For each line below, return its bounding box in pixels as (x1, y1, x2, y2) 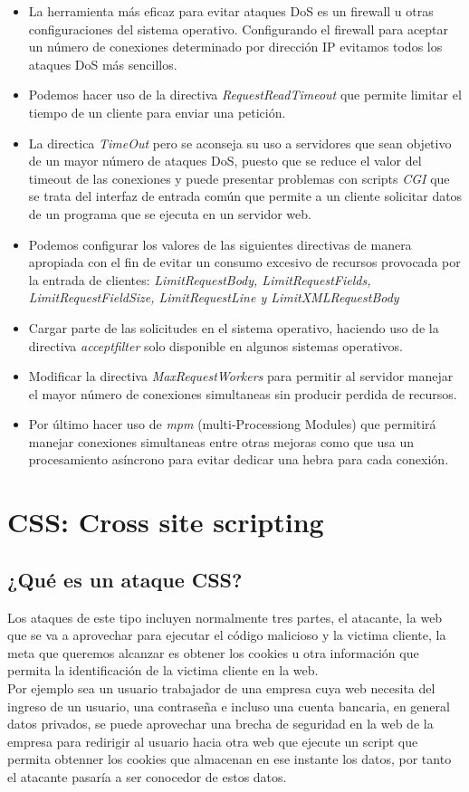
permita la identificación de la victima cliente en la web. (7, 661, 319, 680)
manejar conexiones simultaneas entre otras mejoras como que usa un (28, 432, 415, 451)
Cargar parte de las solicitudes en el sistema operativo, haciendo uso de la (28, 318, 439, 337)
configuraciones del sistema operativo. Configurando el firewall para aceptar (28, 19, 449, 38)
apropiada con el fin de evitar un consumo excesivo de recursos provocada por (28, 253, 461, 272)
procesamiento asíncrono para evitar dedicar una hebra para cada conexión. (28, 450, 449, 469)
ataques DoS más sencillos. (28, 54, 177, 73)
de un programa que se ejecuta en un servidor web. (28, 204, 311, 223)
